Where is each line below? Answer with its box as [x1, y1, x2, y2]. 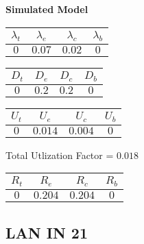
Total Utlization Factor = [5, 147, 114, 162]
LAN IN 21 [5, 221, 88, 243]
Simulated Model [5, 2, 88, 16]
